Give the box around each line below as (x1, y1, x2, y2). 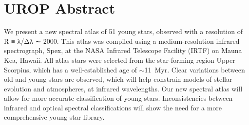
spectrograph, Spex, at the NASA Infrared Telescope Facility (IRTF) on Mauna (4, 45, 242, 55)
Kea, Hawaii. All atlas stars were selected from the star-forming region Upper (4, 54, 235, 65)
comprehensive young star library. (4, 112, 105, 122)
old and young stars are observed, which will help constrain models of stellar (4, 74, 232, 84)
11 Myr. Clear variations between (144, 64, 245, 74)
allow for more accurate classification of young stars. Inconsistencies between (4, 93, 233, 103)
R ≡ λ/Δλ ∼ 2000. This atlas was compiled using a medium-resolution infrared (4, 36, 240, 46)
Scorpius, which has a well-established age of (4, 64, 137, 74)
